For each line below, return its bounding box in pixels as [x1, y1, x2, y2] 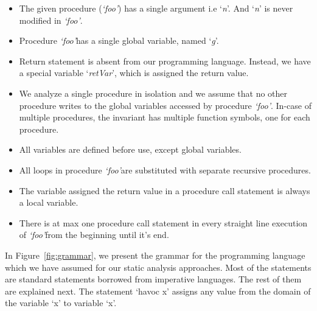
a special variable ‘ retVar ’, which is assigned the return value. [19, 66, 249, 79]
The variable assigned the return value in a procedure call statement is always [19, 184, 310, 197]
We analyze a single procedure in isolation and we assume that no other [19, 86, 288, 99]
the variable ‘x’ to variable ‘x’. [5, 296, 117, 309]
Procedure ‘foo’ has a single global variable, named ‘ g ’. [19, 34, 219, 47]
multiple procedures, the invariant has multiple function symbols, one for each [19, 111, 310, 124]
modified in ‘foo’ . [19, 13, 83, 26]
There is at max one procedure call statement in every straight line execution [19, 216, 308, 229]
